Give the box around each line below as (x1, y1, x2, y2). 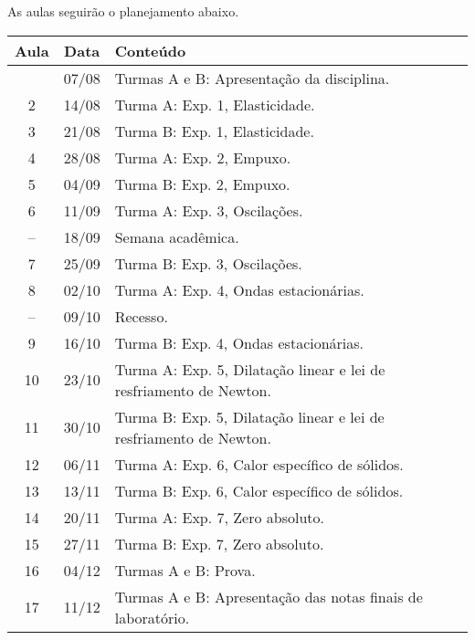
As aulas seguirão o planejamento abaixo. (7, 2, 239, 20)
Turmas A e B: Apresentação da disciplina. (114, 67, 390, 89)
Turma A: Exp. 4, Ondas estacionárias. (114, 278, 364, 300)
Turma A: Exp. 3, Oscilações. (114, 199, 303, 221)
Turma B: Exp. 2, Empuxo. (114, 173, 290, 194)
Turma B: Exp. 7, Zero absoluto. (114, 532, 324, 554)
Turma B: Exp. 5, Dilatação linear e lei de (114, 405, 385, 427)
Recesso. (114, 305, 168, 327)
